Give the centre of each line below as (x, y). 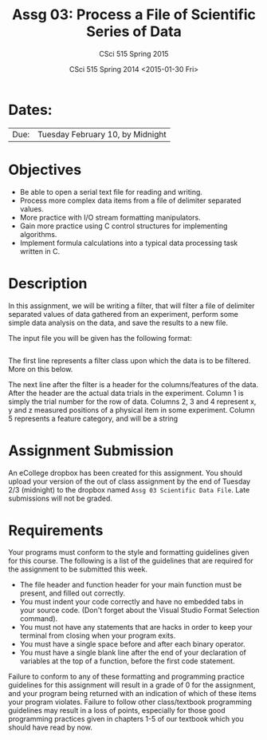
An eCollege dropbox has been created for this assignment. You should (126, 473)
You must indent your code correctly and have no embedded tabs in (132, 602)
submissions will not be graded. (61, 498)
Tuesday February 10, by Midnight (102, 134)
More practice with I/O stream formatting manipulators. (110, 217)
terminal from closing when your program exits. (98, 635)
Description (48, 283)
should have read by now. (51, 727)
